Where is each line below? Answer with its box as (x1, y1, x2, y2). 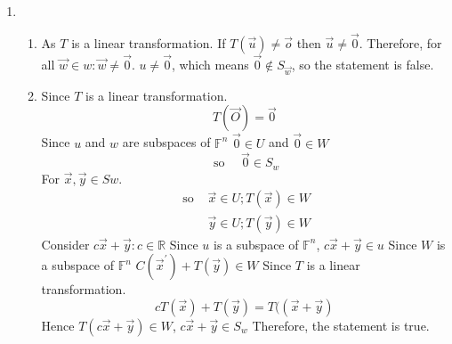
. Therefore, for (359, 33, 442, 52)
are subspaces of (122, 133, 211, 152)
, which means (171, 55, 249, 74)
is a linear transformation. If (71, 33, 226, 52)
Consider (41, 234, 90, 253)
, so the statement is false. (291, 55, 434, 74)
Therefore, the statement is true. (252, 315, 430, 334)
